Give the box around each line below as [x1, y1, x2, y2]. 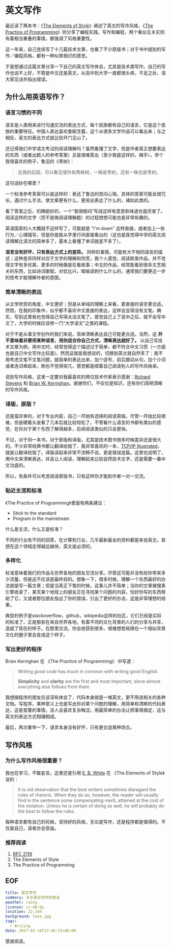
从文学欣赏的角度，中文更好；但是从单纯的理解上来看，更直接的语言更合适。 [5, 301, 166, 307]
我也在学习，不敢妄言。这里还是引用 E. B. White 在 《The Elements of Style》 [5, 770, 165, 776]
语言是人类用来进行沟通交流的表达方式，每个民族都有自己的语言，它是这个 [5, 122, 161, 128]
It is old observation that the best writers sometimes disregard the [17, 786, 156, 792]
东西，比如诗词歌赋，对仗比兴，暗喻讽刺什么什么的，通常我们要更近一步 [14, 268, 166, 274]
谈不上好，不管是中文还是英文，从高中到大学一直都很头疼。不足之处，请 [14, 69, 166, 76]
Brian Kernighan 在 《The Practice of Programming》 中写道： [5, 658, 136, 665]
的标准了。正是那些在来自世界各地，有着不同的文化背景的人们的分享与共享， [5, 619, 166, 625]
